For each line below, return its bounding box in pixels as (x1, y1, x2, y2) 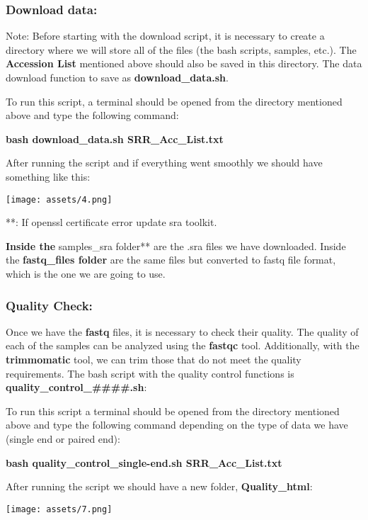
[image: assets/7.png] (6, 504, 113, 514)
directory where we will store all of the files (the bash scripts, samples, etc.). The (6, 42, 357, 57)
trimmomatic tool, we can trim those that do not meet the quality (6, 352, 301, 366)
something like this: (6, 169, 91, 183)
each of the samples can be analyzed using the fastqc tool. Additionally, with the (6, 338, 360, 353)
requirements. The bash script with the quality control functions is (6, 366, 294, 380)
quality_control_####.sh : (6, 380, 147, 395)
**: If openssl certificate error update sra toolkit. (6, 215, 217, 230)
